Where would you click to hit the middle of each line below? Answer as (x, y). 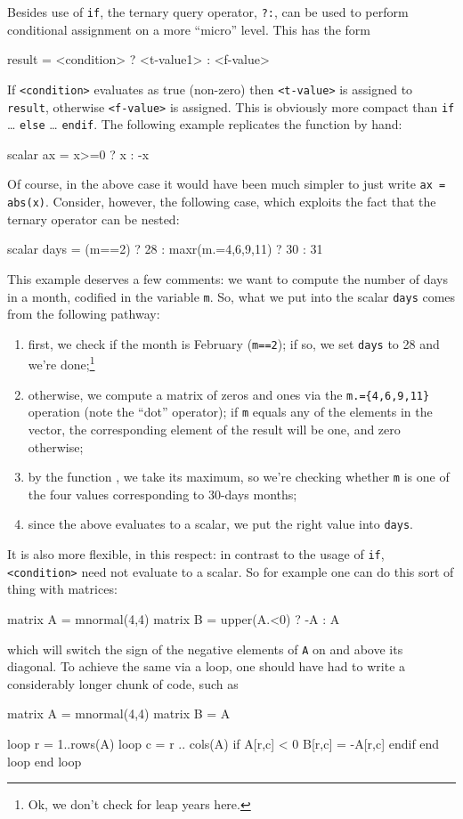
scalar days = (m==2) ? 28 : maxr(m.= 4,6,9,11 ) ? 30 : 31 (165, 249)
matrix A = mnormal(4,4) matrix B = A (119, 714)
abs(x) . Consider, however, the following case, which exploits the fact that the (222, 202)
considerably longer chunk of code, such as (123, 683)
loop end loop (45, 761)
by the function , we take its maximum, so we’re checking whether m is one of (239, 477)
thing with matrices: (62, 589)
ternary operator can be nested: (93, 219)
